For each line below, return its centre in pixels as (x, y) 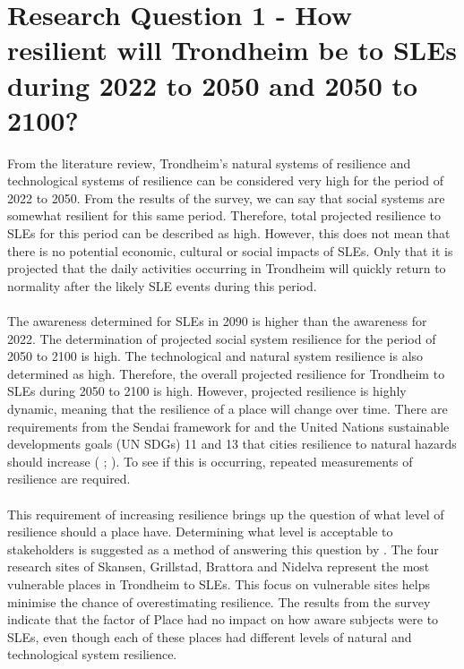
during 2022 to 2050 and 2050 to (213, 85)
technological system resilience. (92, 654)
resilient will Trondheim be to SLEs (232, 50)
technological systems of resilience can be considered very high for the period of (226, 180)
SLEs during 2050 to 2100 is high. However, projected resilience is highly (207, 391)
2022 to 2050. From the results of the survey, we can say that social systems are (226, 197)
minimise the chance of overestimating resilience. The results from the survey (219, 601)
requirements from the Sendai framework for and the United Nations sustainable (228, 426)
